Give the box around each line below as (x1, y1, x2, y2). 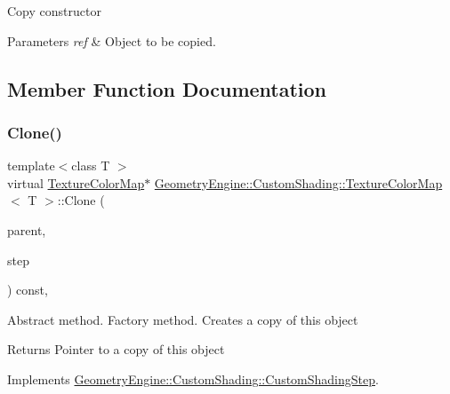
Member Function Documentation (7, 75, 327, 102)
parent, (7, 220, 46, 239)
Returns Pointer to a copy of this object (7, 340, 225, 359)
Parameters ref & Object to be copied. (7, 31, 216, 50)
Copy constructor (7, 2, 101, 20)
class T (71, 156, 110, 175)
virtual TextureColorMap (7, 173, 145, 192)
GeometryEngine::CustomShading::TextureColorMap (154, 173, 443, 192)
